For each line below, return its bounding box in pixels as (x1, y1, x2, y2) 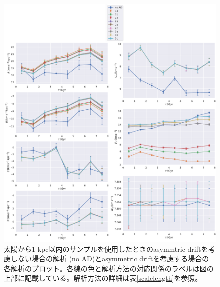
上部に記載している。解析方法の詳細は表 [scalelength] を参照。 (4, 273, 202, 283)
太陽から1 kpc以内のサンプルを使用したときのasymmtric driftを (4, 243, 208, 254)
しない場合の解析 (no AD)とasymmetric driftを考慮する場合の (10, 253, 209, 264)
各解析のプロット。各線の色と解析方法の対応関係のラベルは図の (4, 263, 214, 273)
